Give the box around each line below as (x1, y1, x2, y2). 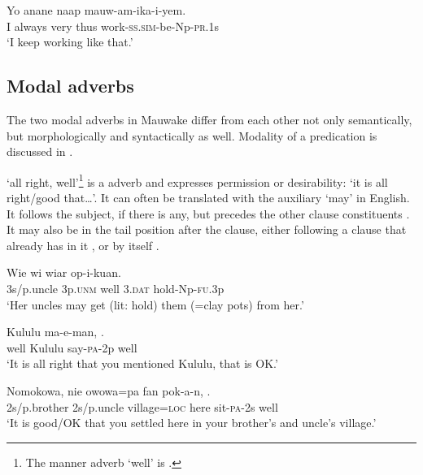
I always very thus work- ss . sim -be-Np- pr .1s (7, 17, 219, 34)
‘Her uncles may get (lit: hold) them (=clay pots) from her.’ (7, 296, 304, 313)
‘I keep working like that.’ (7, 33, 133, 50)
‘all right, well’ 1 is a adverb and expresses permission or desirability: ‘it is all (7, 171, 388, 190)
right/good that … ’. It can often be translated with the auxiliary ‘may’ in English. (7, 189, 410, 206)
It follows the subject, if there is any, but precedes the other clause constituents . (7, 205, 410, 222)
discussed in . (7, 143, 73, 160)
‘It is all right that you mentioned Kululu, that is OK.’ (7, 355, 278, 372)
